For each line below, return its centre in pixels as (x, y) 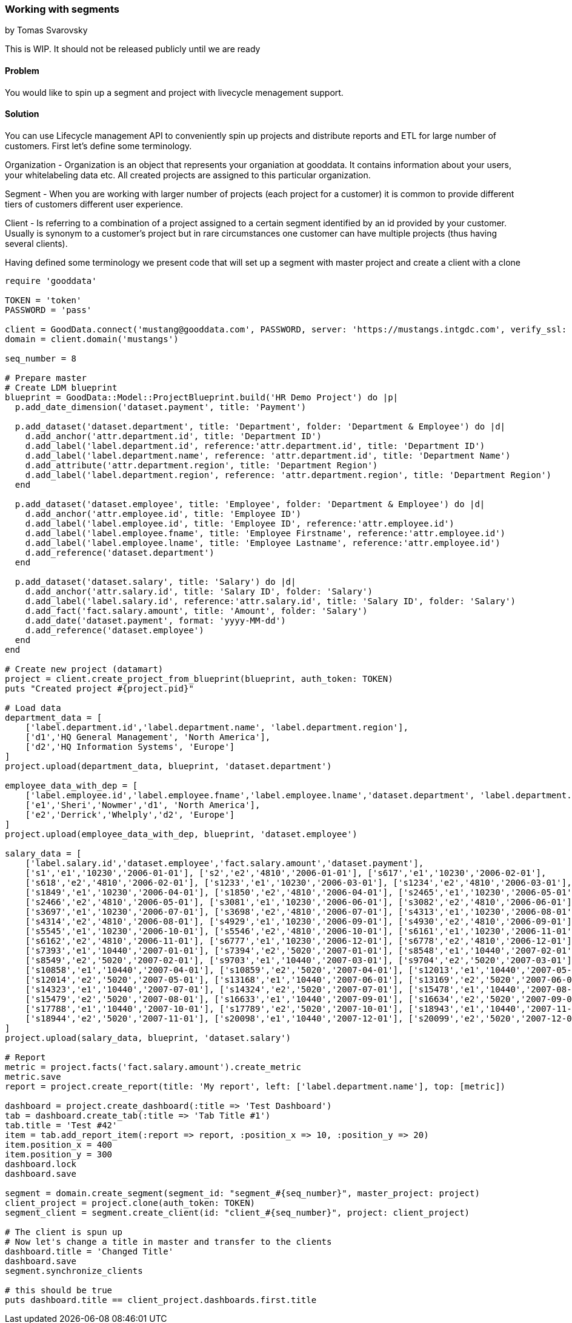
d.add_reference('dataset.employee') (115, 630)
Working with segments (62, 9)
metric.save (33, 1076)
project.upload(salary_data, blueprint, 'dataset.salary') (148, 1038)
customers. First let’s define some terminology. (98, 146)
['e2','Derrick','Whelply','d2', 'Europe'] (130, 814)
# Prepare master (46, 378)
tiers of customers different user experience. (94, 204)
